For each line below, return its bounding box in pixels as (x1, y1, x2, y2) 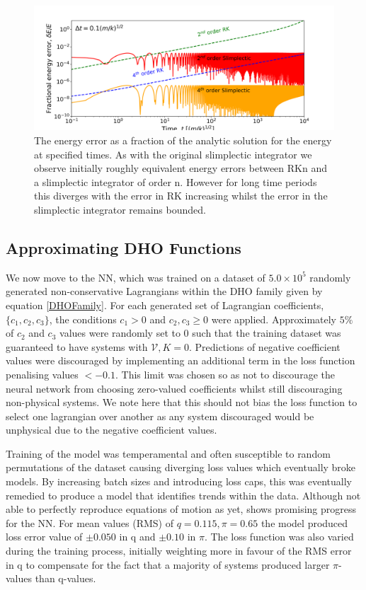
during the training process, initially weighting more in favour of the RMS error (6, 543, 352, 558)
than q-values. (35, 571, 96, 586)
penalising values (6, 366, 79, 381)
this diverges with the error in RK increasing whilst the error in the (34, 188, 328, 203)
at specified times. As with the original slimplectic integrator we (34, 146, 312, 161)
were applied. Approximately (211, 311, 336, 326)
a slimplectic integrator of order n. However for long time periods (34, 174, 317, 189)
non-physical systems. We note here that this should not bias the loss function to (6, 395, 358, 410)
